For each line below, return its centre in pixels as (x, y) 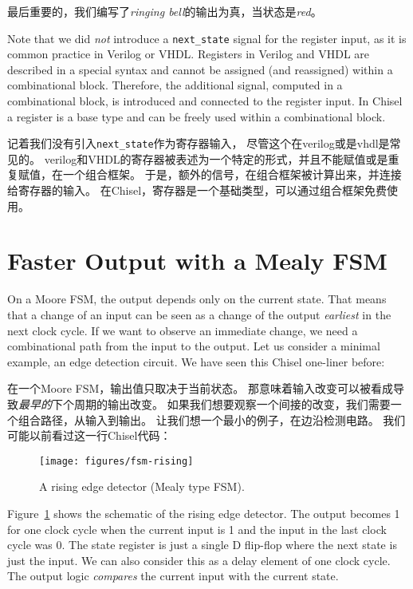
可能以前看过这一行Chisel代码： (89, 435)
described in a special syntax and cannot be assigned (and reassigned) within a (200, 69)
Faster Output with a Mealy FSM (197, 261)
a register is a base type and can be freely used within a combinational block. (197, 116)
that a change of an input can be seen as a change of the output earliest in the (199, 314)
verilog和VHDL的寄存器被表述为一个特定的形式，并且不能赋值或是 (216, 158)
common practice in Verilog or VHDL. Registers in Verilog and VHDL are (189, 54)
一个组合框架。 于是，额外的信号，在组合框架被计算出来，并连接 (232, 174)
